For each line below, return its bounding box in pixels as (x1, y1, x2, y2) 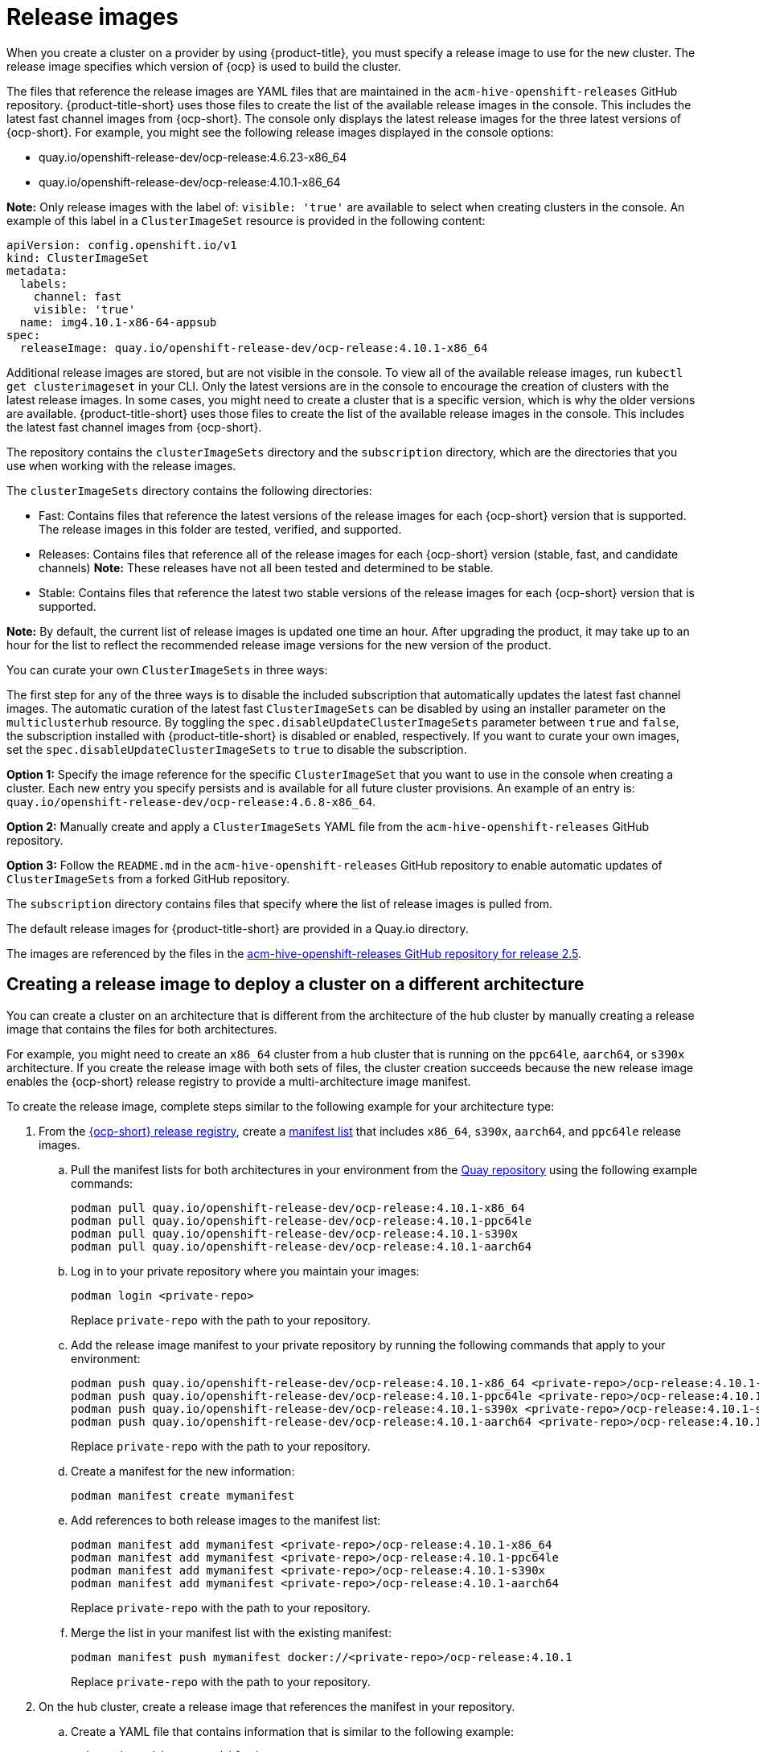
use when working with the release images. (6, 458, 236, 473)
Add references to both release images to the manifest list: (71, 1513, 381, 1527)
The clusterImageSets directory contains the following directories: (6, 483, 372, 497)
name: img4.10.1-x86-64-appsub (19, 315, 217, 329)
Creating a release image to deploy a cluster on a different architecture (6, 974, 585, 995)
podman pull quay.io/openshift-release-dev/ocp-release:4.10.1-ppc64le (71, 1214, 532, 1227)
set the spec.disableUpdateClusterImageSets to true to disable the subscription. (6, 742, 467, 756)
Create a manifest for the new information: (71, 1463, 295, 1478)
